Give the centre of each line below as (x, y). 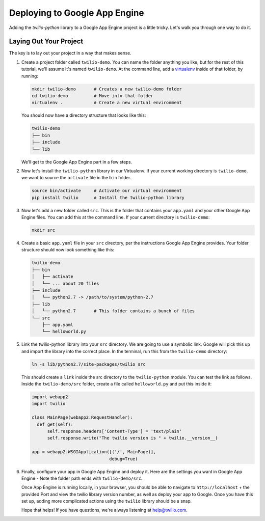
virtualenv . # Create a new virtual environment (107, 103)
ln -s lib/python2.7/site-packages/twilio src (89, 364)
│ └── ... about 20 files (65, 283)
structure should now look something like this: (68, 250)
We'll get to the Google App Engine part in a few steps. (77, 162)
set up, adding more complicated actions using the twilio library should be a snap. (106, 501)
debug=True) (124, 459)
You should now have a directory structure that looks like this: (84, 115)
